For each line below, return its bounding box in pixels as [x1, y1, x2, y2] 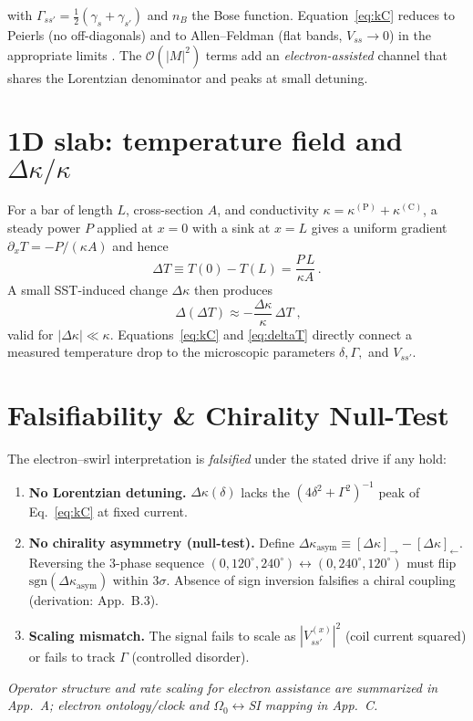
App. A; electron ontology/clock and [7, 695, 210, 715]
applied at [97, 217, 154, 236]
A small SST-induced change [7, 280, 168, 299]
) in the [388, 26, 431, 44]
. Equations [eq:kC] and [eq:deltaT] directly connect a [109, 324, 412, 343]
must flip [406, 552, 457, 571]
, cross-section [126, 200, 204, 219]
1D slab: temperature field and [7, 121, 403, 159]
